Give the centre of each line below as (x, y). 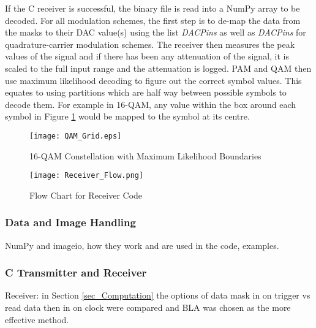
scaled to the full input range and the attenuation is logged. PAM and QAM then (158, 68)
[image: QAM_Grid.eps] (76, 136)
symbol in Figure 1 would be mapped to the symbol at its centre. (127, 116)
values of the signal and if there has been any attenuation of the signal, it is (147, 56)
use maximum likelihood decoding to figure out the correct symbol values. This (153, 80)
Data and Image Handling (70, 222)
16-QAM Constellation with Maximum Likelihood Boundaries (145, 155)
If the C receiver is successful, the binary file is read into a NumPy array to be (152, 8)
